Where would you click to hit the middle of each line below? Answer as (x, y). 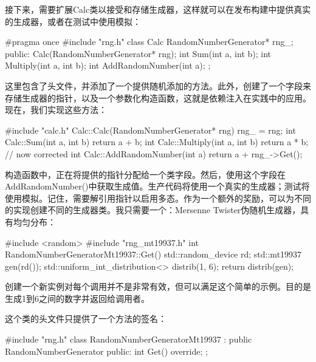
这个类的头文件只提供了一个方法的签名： (86, 319)
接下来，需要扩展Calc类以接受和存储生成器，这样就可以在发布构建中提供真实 (158, 9)
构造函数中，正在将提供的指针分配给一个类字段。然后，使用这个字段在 (145, 174)
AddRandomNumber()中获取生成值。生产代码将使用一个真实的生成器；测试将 (157, 186)
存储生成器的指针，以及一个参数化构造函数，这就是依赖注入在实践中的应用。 (158, 97)
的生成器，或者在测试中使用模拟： (73, 21)
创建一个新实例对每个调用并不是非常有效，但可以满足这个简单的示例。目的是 (158, 286)
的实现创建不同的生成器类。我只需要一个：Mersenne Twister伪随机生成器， (153, 210)
